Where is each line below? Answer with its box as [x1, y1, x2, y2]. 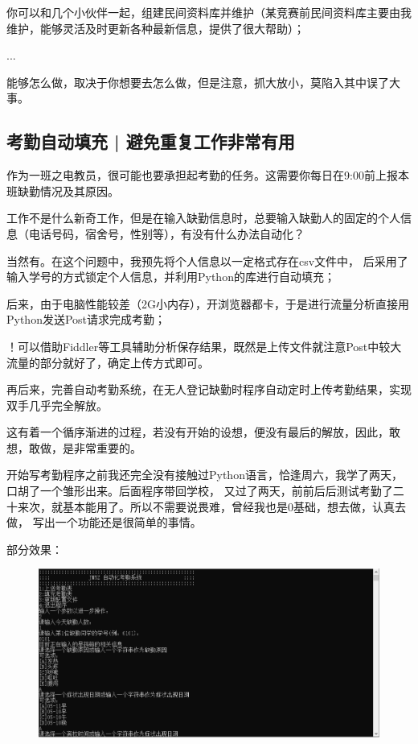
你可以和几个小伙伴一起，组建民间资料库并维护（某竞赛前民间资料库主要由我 [6, 4, 412, 20]
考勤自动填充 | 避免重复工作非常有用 [6, 129, 295, 154]
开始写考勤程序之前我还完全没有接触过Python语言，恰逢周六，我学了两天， [6, 466, 403, 483]
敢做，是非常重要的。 [28, 439, 141, 456]
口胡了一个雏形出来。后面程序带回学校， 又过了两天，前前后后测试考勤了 [6, 482, 393, 499]
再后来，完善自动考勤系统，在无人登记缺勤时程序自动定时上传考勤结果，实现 [6, 381, 412, 398]
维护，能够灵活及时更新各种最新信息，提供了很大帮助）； [6, 19, 305, 36]
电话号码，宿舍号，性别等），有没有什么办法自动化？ [28, 225, 305, 242]
